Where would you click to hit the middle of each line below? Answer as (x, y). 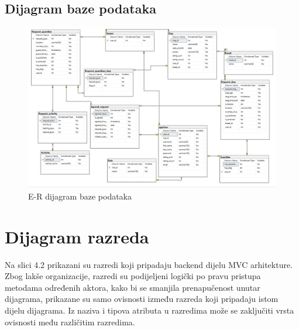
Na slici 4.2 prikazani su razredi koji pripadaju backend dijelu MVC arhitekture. (149, 264)
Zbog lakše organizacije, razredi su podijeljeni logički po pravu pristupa (133, 276)
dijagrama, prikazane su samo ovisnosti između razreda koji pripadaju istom (142, 299)
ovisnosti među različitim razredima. (70, 322)
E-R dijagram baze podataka (80, 196)
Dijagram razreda (77, 236)
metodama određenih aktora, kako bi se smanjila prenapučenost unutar (133, 287)
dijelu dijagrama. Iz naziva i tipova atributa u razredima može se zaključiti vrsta (149, 310)
